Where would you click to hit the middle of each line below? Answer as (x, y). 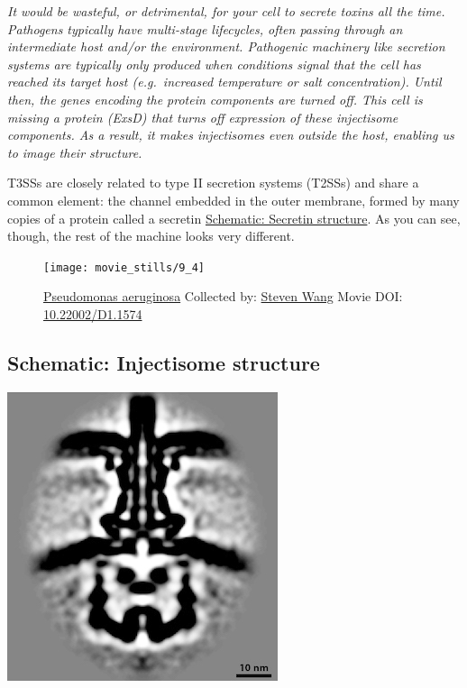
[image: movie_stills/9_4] (124, 267)
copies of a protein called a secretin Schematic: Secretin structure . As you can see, (234, 218)
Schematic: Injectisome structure (164, 362)
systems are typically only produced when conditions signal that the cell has (214, 64)
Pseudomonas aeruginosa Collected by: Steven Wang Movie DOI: (223, 296)
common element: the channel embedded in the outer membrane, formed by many (233, 200)
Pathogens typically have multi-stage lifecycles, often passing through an (205, 28)
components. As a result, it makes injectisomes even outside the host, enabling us (231, 135)
